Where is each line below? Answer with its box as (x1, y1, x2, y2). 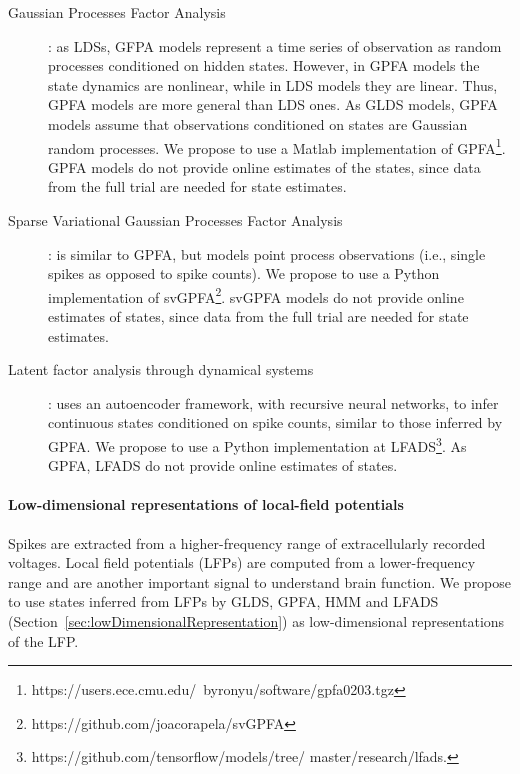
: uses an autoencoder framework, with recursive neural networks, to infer (48, 392, 499, 413)
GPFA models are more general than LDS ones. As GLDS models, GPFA (48, 94, 498, 115)
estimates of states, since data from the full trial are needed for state (48, 306, 469, 327)
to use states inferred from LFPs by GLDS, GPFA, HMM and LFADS (8, 591, 439, 612)
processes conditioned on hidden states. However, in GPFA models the (48, 55, 480, 76)
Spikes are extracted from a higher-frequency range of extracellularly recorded (8, 532, 486, 553)
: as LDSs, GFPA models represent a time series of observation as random (48, 35, 502, 56)
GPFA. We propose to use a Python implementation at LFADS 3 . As (48, 433, 467, 456)
